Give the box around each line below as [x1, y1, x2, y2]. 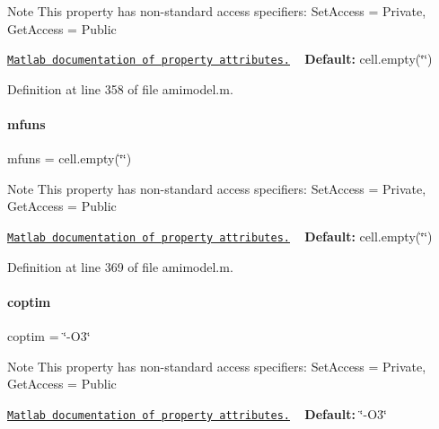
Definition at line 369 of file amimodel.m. [7, 257, 233, 276]
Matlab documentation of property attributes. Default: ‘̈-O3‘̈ [7, 404, 387, 423]
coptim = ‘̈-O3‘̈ [7, 327, 91, 346]
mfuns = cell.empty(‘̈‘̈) [7, 149, 132, 168]
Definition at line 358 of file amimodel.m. [7, 79, 233, 98]
